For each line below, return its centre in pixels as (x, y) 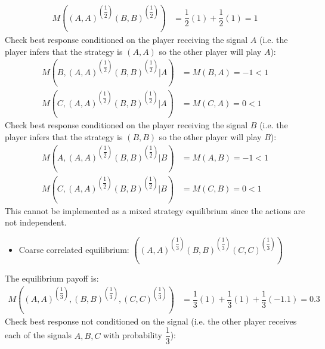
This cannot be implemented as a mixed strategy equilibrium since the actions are (155, 210)
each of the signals (38, 335)
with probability (133, 335)
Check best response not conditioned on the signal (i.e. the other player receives (151, 321)
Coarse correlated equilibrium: (74, 249)
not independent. (36, 222)
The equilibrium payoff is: (52, 278)
